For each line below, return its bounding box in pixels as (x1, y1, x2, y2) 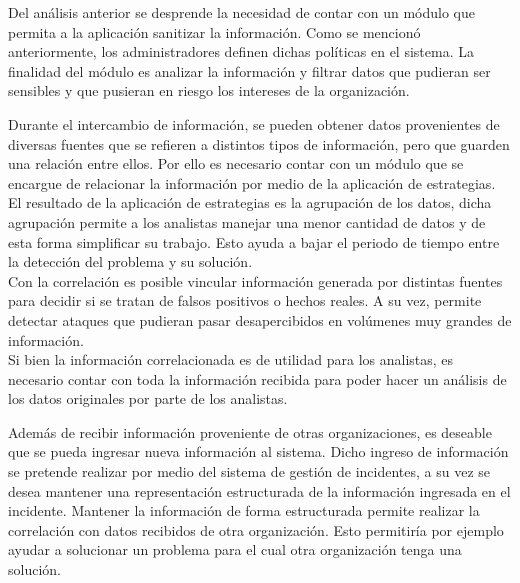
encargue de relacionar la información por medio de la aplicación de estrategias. (8, 172, 496, 193)
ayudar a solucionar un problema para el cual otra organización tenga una (8, 539, 462, 560)
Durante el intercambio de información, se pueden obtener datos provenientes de (8, 113, 500, 134)
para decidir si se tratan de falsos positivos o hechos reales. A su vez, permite (8, 290, 482, 311)
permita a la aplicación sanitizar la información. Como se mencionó (8, 21, 421, 42)
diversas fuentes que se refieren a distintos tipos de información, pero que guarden (8, 133, 510, 154)
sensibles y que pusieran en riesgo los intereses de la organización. (8, 80, 410, 101)
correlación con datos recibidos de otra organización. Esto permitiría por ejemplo (8, 519, 504, 540)
